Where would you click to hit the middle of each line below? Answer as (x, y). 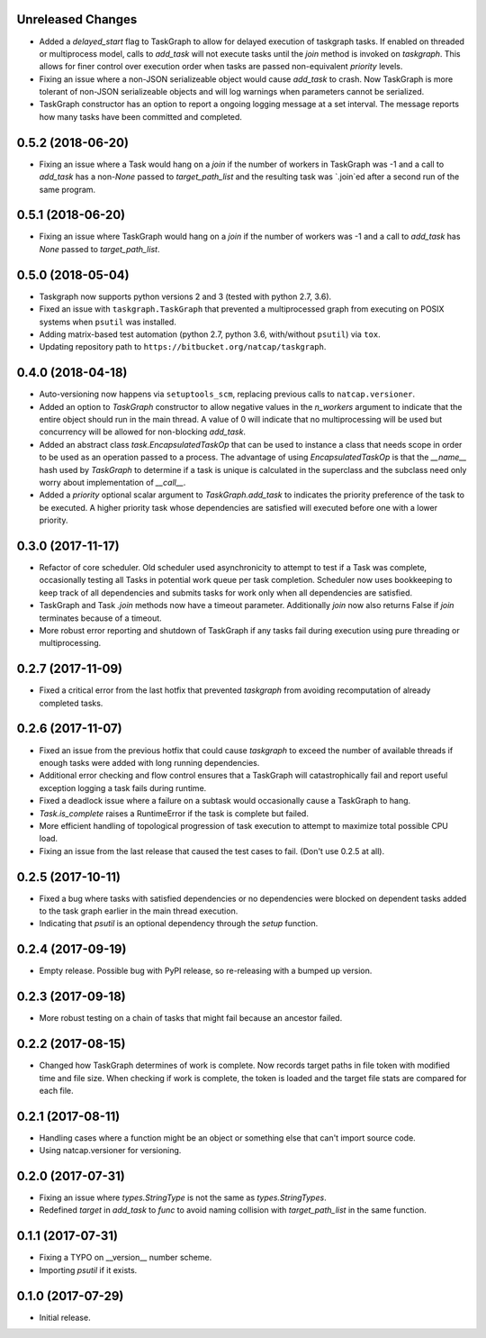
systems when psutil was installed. (108, 322)
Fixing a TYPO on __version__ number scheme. (126, 1258)
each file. (56, 1090)
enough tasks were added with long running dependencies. (149, 762)
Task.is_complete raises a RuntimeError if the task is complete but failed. (174, 813)
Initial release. (65, 1317)
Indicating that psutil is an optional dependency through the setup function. (179, 924)
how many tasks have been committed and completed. (141, 116)
